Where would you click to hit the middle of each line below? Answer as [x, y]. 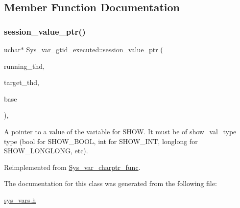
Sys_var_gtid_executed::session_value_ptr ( [95, 49]
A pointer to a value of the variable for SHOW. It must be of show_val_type [120, 131]
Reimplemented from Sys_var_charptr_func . [72, 167]
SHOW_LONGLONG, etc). [46, 151]
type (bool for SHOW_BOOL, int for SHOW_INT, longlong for [101, 141]
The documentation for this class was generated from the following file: [110, 183]
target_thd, [22, 82]
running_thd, [24, 66]
